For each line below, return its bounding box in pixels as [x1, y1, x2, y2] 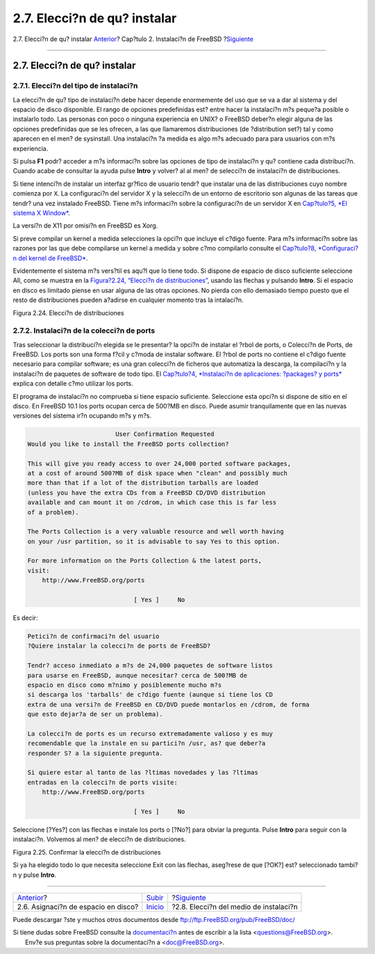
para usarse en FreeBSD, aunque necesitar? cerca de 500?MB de [27, 671, 248, 679]
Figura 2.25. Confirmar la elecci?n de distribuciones [12, 848, 161, 856]
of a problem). [27, 508, 79, 516]
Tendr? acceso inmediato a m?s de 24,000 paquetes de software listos [27, 662, 274, 669]
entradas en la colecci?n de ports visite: [27, 778, 178, 786]
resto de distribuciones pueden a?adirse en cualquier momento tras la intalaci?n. [12, 296, 244, 304]
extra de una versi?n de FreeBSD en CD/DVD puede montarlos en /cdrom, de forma [27, 700, 310, 708]
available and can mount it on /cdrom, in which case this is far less [27, 498, 277, 507]
